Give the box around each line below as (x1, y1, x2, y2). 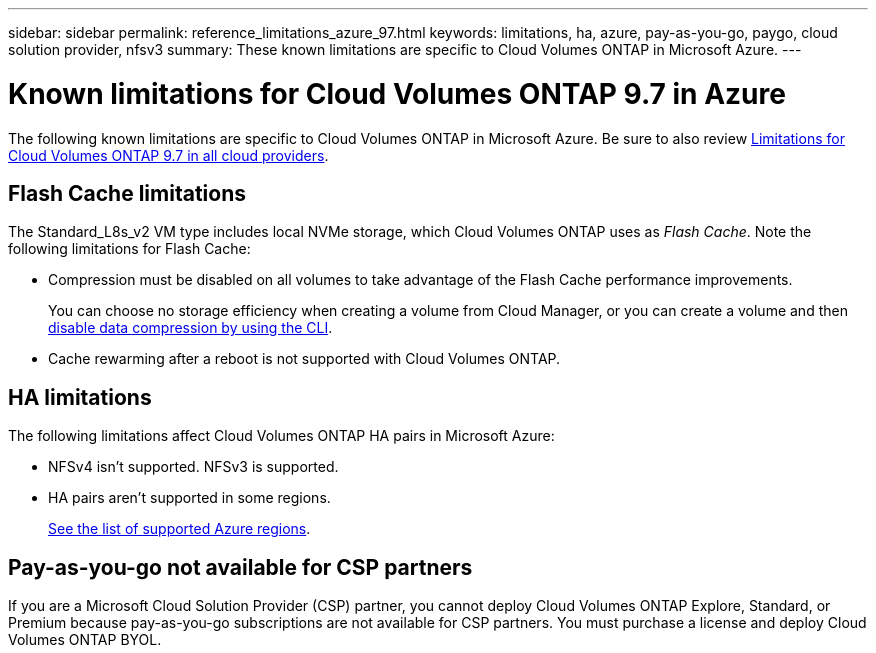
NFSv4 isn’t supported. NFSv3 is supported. (48, 458, 339, 476)
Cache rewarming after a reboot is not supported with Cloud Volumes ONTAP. (48, 350, 561, 368)
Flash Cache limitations (8, 180, 246, 206)
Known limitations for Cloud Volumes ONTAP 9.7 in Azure (8, 76, 786, 111)
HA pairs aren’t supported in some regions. (48, 489, 331, 507)
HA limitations (8, 384, 152, 410)
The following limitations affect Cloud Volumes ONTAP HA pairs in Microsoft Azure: (8, 427, 555, 445)
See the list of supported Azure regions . (48, 520, 311, 538)
